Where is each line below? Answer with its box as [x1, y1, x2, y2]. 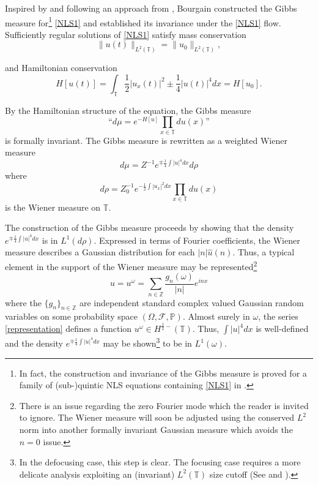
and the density [5, 337, 63, 350]
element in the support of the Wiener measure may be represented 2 [5, 258, 257, 273]
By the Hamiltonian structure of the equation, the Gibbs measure [5, 103, 251, 116]
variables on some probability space [5, 310, 138, 323]
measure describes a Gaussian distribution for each [5, 246, 195, 258]
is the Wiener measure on [5, 200, 101, 213]
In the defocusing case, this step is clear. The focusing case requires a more [19, 456, 301, 468]
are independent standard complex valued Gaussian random [79, 296, 304, 309]
